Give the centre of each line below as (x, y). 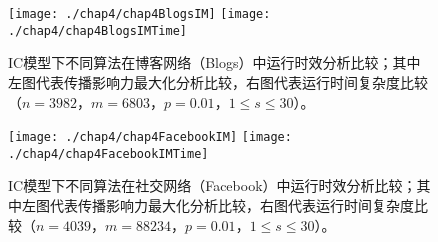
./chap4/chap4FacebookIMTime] (108, 153)
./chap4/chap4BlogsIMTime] (97, 30)
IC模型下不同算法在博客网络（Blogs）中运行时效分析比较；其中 (214, 62)
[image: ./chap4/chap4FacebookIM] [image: (150, 137)
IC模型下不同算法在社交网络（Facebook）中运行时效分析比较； (212, 185)
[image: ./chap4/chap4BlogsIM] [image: (139, 14)
